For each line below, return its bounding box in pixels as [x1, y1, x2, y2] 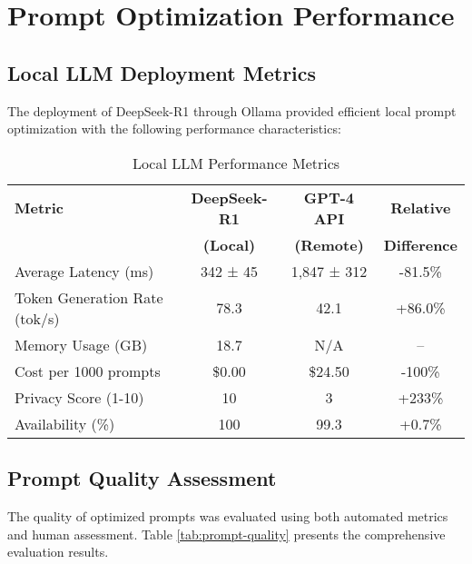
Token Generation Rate [15, 286, 163, 308]
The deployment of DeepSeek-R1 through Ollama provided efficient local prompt [7, 101, 457, 120]
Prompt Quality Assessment [7, 464, 277, 492]
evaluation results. [7, 542, 109, 561]
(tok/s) [15, 307, 60, 329]
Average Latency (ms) [15, 260, 154, 282]
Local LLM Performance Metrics [132, 152, 340, 173]
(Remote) [294, 233, 364, 255]
